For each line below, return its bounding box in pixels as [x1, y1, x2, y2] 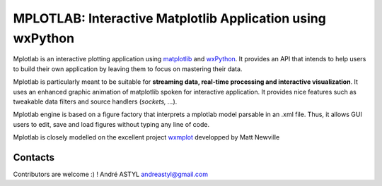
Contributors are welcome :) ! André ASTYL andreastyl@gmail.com [13, 170, 209, 178]
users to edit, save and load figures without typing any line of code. [13, 120, 210, 128]
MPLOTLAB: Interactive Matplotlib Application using [13, 11, 327, 26]
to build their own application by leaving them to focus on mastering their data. [13, 64, 243, 73]
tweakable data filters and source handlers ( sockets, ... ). [13, 97, 178, 106]
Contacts [13, 151, 55, 163]
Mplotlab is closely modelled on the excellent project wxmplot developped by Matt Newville [13, 133, 280, 142]
